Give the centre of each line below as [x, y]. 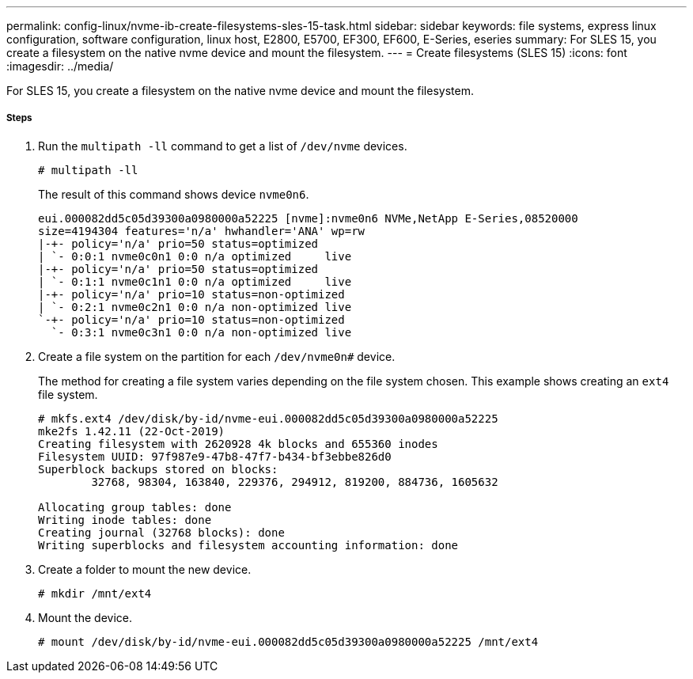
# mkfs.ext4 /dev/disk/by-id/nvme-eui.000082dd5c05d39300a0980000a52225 [268, 418]
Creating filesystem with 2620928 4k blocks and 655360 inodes [238, 444]
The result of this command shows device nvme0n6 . [174, 194]
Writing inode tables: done [125, 520]
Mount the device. [85, 617]
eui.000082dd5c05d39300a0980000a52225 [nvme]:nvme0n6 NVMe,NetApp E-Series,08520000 [308, 218]
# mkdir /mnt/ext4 [95, 593]
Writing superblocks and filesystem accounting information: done [248, 545]
